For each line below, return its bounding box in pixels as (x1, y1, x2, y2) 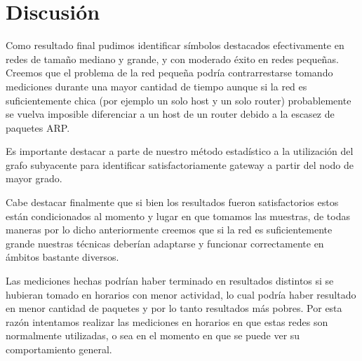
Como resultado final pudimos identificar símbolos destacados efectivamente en (6, 38, 344, 53)
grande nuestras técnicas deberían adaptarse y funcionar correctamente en (6, 236, 324, 250)
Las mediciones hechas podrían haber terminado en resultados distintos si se (6, 273, 334, 288)
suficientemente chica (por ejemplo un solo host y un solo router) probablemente (6, 93, 351, 107)
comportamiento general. (6, 342, 112, 356)
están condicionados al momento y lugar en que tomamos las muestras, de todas (6, 208, 350, 223)
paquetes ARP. (6, 120, 70, 135)
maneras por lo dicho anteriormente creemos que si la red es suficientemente (6, 222, 333, 237)
